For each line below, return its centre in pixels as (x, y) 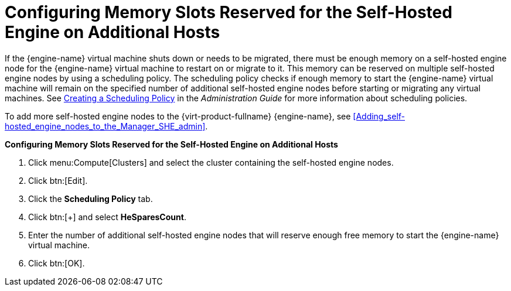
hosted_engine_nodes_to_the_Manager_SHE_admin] (105, 126)
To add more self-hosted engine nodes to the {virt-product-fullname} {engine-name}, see (178, 116)
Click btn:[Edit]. (58, 180)
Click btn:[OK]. (57, 263)
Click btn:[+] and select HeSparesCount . (107, 217)
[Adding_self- (379, 116)
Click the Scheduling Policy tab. (91, 198)
